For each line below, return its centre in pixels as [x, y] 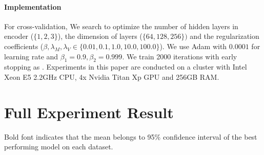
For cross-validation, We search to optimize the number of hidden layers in [121, 26]
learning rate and [31, 56]
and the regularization [225, 36]
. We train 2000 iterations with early [180, 56]
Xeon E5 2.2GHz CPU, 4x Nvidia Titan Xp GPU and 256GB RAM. [112, 76]
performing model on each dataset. [59, 147]
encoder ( [19, 36]
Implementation [33, 6]
